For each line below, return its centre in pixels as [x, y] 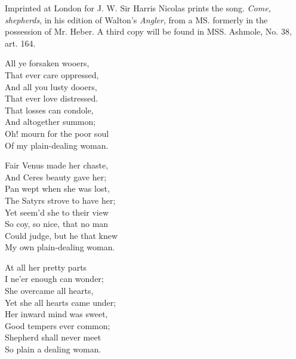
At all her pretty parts [46, 267]
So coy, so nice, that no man [57, 224]
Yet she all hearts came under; [61, 302]
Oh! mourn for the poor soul [57, 133]
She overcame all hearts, [49, 291]
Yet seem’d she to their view [57, 212]
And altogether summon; [50, 122]
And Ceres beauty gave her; [56, 177]
